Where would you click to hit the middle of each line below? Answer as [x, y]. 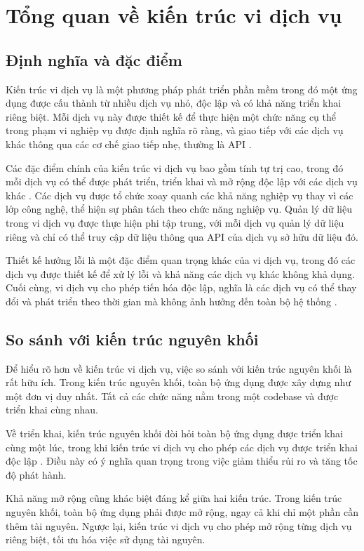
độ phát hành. [36, 474]
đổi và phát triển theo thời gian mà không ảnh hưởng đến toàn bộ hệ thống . [171, 301]
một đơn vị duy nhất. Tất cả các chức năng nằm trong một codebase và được [172, 396]
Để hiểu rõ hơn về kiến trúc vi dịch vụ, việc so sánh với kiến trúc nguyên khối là [179, 368]
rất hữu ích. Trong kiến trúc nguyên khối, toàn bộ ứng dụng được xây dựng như [178, 382]
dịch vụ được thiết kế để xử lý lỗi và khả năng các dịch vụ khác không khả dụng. [180, 273]
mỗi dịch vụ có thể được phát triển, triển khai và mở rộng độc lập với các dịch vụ [182, 181]
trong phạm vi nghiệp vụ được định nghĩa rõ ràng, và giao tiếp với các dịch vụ [175, 130]
